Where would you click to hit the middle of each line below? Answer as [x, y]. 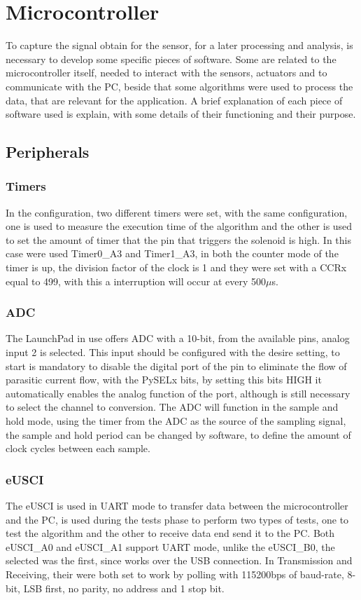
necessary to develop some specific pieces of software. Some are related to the [171, 59]
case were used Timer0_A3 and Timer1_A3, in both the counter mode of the [172, 253]
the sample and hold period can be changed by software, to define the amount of [178, 434]
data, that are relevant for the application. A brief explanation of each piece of [174, 100]
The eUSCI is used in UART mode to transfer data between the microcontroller [177, 506]
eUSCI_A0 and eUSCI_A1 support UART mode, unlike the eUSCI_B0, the [170, 546]
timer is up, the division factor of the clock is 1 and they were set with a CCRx [176, 267]
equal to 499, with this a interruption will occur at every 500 [136, 281]
